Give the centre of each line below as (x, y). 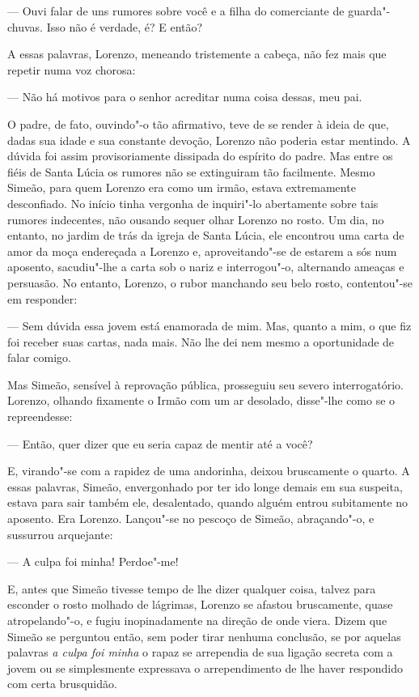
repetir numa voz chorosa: (72, 69)
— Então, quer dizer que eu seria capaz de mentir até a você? (160, 443)
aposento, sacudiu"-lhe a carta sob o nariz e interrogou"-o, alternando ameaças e (206, 267)
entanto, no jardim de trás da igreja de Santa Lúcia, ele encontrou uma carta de (206, 235)
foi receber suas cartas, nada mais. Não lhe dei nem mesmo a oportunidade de (201, 341)
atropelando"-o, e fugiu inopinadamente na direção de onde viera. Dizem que (197, 620)
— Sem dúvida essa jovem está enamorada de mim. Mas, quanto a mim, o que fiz (209, 326)
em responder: (42, 298)
